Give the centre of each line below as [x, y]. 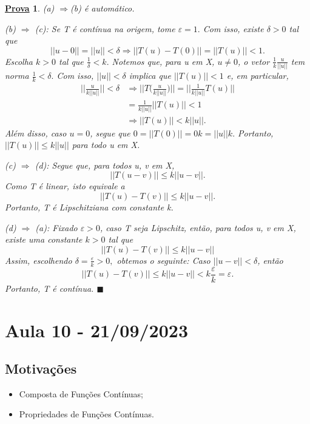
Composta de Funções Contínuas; [81, 393]
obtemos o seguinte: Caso [163, 260]
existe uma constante [44, 239]
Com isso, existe [233, 28]
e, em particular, [258, 76]
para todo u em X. [106, 145]
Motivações [41, 368]
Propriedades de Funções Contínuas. [86, 414]
